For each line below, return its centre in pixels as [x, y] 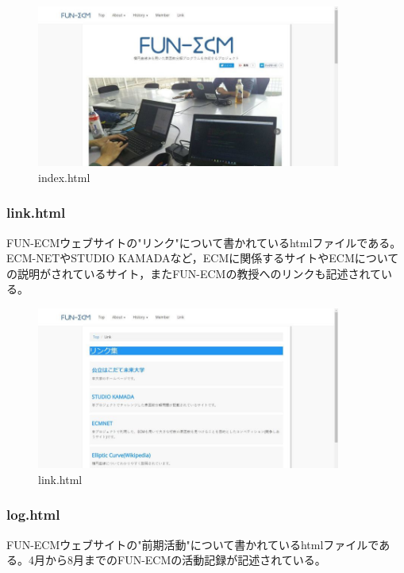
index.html [64, 177]
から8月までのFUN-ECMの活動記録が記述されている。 [185, 560]
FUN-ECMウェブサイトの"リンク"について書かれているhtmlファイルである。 [204, 242]
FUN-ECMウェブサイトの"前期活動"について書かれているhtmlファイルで [193, 544]
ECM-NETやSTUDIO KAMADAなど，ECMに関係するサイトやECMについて [203, 258]
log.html [33, 515]
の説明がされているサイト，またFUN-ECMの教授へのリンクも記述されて [194, 273]
